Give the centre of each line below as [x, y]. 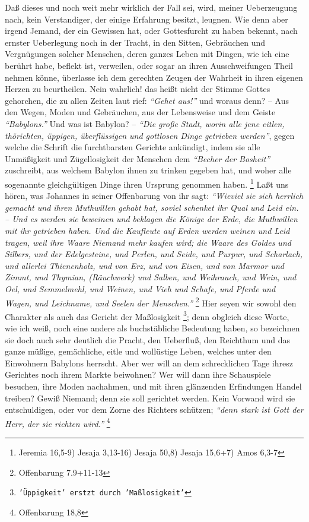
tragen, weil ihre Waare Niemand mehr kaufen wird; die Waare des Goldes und [148, 242]
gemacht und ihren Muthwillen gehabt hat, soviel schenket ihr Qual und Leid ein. [152, 207]
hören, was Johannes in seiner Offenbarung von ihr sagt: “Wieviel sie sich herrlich [154, 196]
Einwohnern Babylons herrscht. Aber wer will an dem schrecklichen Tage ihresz [149, 363]
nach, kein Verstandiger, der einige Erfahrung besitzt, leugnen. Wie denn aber [146, 19]
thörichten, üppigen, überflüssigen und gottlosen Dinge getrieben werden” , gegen [150, 135]
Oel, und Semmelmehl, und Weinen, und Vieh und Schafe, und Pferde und [140, 288]
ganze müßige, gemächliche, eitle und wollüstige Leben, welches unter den [138, 351]
